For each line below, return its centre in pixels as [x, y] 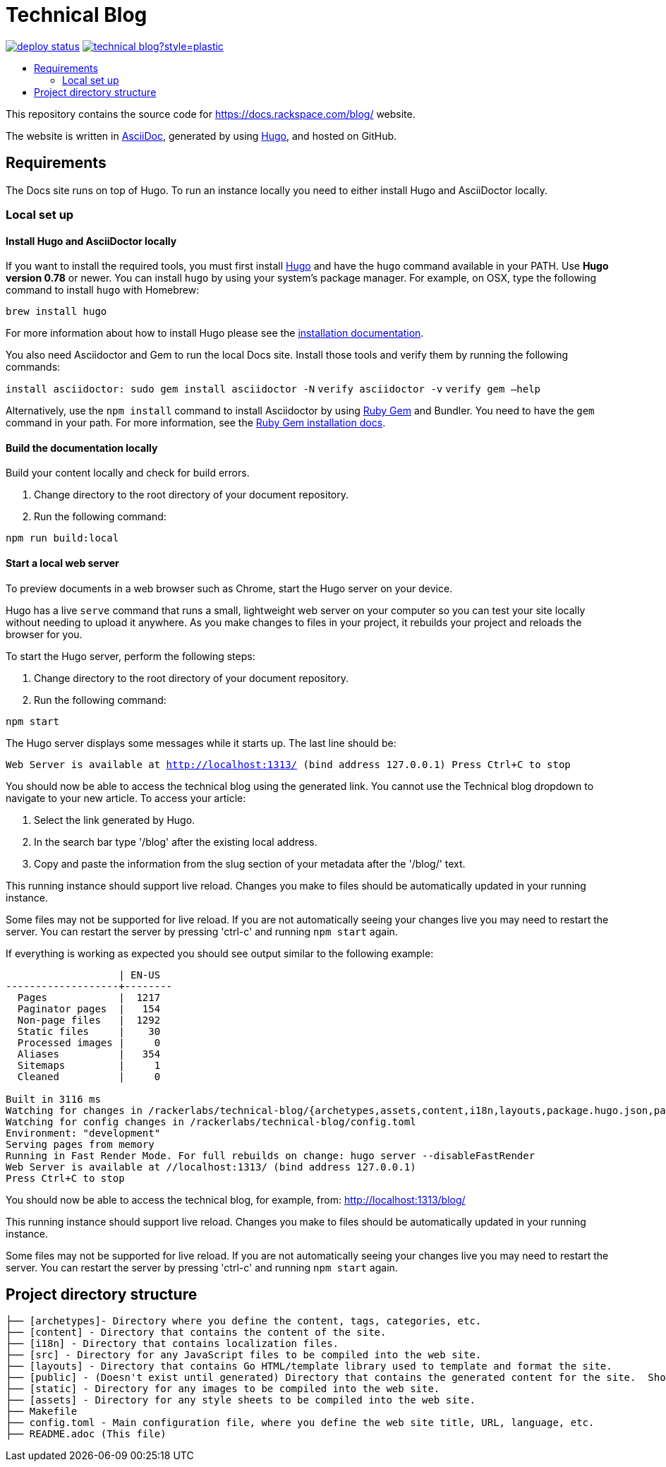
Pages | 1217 [89, 997]
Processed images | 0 [89, 1042]
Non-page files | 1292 [89, 1020]
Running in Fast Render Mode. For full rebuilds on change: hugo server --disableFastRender [271, 1155]
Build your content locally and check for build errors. [128, 473]
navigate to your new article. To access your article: [126, 798]
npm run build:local [62, 538]
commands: [33, 367]
